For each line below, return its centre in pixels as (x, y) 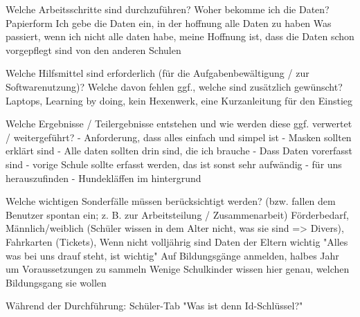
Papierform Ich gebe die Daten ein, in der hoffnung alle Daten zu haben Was (169, 22)
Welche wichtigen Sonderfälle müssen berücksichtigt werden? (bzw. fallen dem (171, 201)
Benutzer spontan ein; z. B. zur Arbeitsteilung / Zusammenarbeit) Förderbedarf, (177, 214)
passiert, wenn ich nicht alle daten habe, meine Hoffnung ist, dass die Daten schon (180, 36)
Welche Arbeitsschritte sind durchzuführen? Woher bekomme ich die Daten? (168, 9)
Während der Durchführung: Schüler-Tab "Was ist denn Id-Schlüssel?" (154, 306)
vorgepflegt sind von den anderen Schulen (93, 49)
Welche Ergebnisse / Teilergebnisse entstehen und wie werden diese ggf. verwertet (179, 124)
